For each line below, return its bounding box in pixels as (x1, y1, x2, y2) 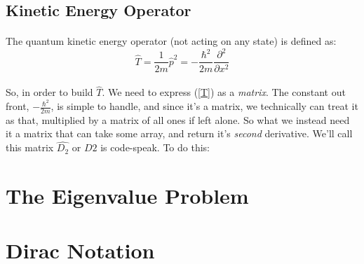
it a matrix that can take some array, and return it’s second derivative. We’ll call (6, 126, 353, 141)
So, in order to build (6, 85, 93, 99)
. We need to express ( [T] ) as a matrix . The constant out (102, 85, 346, 99)
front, (6, 99, 29, 113)
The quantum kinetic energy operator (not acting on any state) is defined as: (6, 34, 337, 48)
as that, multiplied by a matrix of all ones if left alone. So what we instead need (6, 112, 350, 127)
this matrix (6, 140, 54, 155)
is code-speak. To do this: (100, 140, 210, 155)
